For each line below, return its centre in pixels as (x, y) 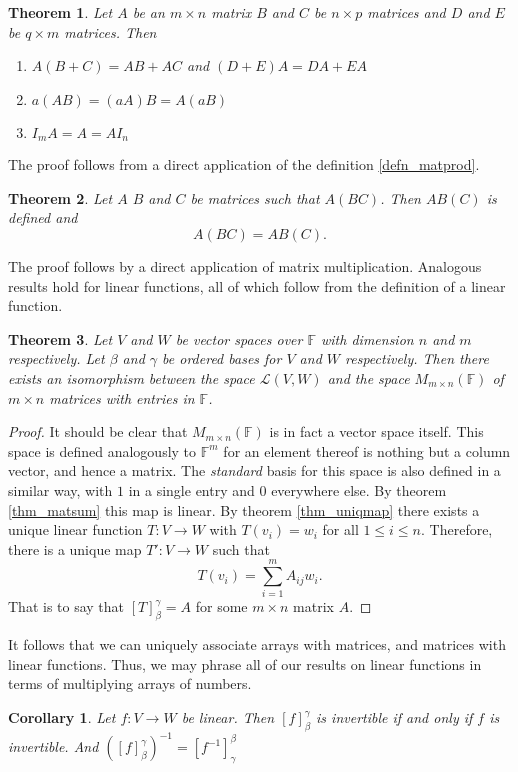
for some (221, 606)
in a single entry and (191, 489)
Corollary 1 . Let (62, 717)
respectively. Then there (417, 358)
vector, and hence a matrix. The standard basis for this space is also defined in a (254, 470)
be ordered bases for (222, 358)
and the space (368, 377)
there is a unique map (75, 548)
